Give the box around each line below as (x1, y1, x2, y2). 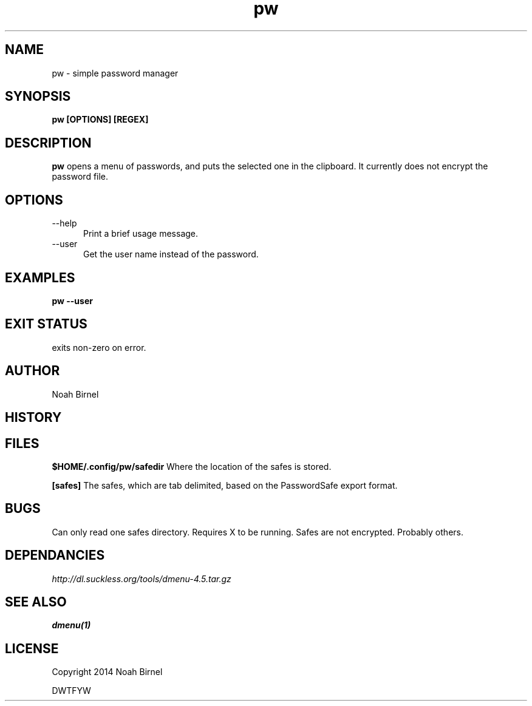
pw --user (52, 295, 93, 306)
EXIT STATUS (5, 316, 87, 332)
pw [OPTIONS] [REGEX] (52, 114, 149, 125)
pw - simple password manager (52, 67, 179, 78)
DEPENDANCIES (5, 548, 105, 563)
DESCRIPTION (5, 135, 92, 151)
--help (52, 218, 77, 229)
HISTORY (5, 410, 62, 426)
